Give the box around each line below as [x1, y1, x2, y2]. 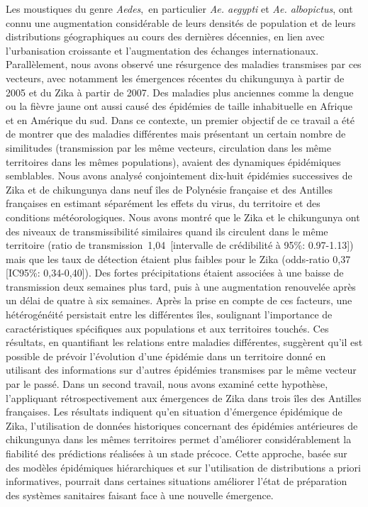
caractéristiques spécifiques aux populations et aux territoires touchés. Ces [6, 321, 329, 335]
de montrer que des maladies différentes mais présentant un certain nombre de [6, 126, 346, 141]
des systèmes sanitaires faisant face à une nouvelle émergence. [6, 487, 274, 502]
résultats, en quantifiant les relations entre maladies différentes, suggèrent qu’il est [6, 335, 363, 350]
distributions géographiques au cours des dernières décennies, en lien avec [6, 29, 325, 44]
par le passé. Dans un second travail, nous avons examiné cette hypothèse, [6, 377, 328, 391]
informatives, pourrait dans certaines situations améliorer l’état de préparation [6, 474, 347, 489]
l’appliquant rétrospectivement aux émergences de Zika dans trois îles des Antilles [6, 390, 362, 405]
